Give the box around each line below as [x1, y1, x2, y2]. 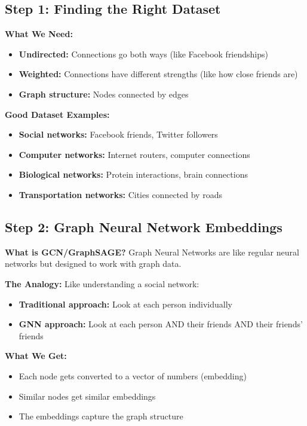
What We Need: [5, 28, 73, 40]
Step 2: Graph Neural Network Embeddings [5, 217, 283, 236]
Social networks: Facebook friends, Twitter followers [19, 128, 218, 141]
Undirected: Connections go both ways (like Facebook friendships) [19, 47, 268, 60]
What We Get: [5, 349, 67, 362]
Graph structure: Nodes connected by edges [19, 87, 189, 100]
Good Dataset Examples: [5, 108, 110, 120]
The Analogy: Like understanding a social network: [5, 277, 199, 290]
